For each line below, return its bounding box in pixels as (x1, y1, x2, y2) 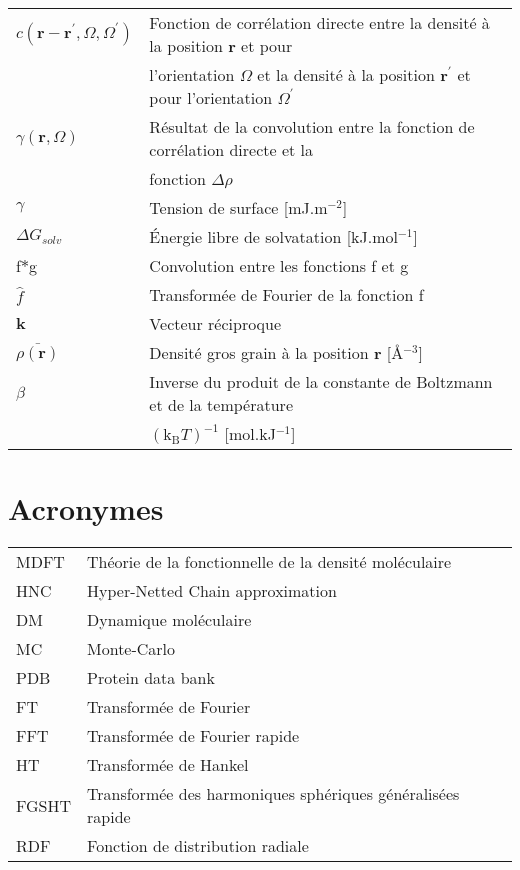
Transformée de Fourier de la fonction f (149, 283, 424, 306)
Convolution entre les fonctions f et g (149, 254, 409, 277)
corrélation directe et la (149, 138, 314, 161)
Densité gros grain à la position (149, 341, 369, 364)
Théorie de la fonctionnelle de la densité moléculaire (87, 550, 452, 574)
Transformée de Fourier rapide (87, 724, 300, 748)
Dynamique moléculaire (87, 608, 252, 632)
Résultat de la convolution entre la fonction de (149, 115, 475, 138)
